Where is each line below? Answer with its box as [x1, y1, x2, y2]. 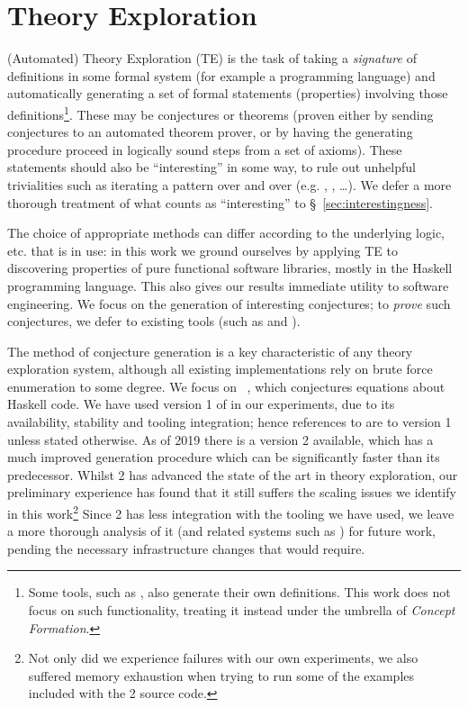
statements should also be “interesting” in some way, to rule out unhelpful [7, 158, 416, 177]
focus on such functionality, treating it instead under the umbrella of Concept [28, 601, 455, 620]
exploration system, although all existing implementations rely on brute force [7, 359, 433, 378]
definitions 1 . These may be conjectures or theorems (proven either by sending [7, 102, 434, 123]
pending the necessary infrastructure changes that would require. [7, 539, 365, 557]
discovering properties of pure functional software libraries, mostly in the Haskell [7, 258, 453, 277]
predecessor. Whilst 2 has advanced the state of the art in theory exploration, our [7, 465, 458, 484]
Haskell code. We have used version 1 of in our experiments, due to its [7, 394, 395, 413]
